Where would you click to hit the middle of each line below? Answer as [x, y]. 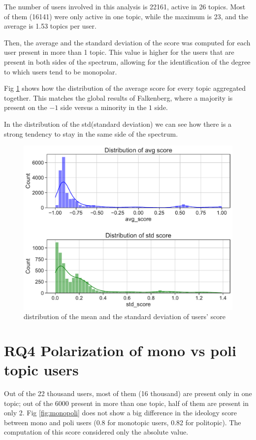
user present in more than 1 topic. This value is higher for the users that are [119, 52]
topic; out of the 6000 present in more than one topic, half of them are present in [126, 403]
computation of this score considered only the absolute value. [96, 432]
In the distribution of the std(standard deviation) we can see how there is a [118, 124]
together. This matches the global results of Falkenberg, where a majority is [118, 97]
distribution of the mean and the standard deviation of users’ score [125, 316]
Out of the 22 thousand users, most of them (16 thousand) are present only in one [128, 393]
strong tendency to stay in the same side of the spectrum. [91, 133]
